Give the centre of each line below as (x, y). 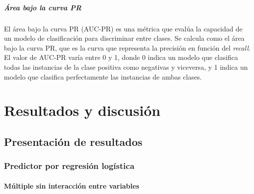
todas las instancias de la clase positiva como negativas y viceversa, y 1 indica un (126, 67)
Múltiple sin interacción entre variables (72, 185)
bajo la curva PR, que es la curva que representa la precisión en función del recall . (127, 47)
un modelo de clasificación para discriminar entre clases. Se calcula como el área (124, 38)
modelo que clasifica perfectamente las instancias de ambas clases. (103, 76)
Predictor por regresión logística (69, 166)
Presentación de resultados (73, 141)
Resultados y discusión (82, 110)
